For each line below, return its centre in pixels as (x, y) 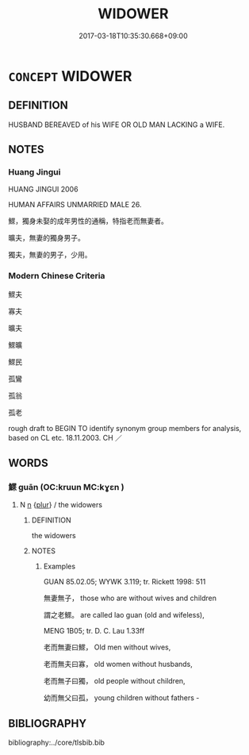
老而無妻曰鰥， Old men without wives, (107, 647)
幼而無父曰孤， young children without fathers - (121, 698)
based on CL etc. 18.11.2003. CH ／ (65, 437)
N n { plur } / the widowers (61, 505)
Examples (59, 566)
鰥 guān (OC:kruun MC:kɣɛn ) (66, 487)
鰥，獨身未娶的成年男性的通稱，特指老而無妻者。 (88, 221)
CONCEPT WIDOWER (70, 76)
